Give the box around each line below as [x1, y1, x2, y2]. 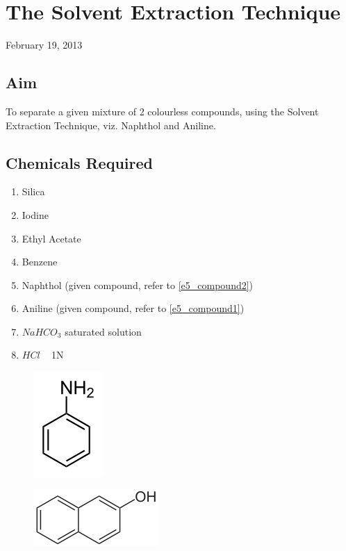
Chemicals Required [6, 151, 153, 173]
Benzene [22, 254, 58, 269]
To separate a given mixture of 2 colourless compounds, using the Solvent [6, 104, 319, 118]
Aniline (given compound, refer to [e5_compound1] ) [22, 301, 245, 315]
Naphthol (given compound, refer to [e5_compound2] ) [22, 277, 254, 292]
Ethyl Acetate [22, 231, 81, 245]
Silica [22, 184, 45, 199]
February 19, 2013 [6, 38, 83, 52]
